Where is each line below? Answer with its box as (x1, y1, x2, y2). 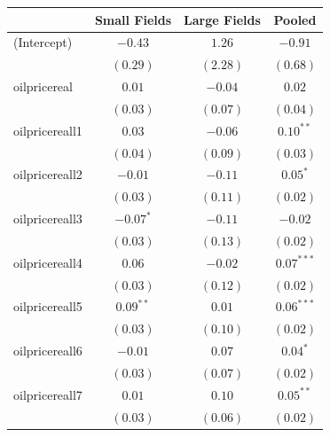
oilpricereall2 (13, 165, 82, 183)
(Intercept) (13, 33, 73, 51)
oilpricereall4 (13, 253, 82, 271)
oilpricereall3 (13, 209, 82, 228)
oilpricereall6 (13, 341, 82, 360)
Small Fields (94, 10, 172, 28)
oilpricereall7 (13, 385, 82, 403)
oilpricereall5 (13, 297, 82, 316)
